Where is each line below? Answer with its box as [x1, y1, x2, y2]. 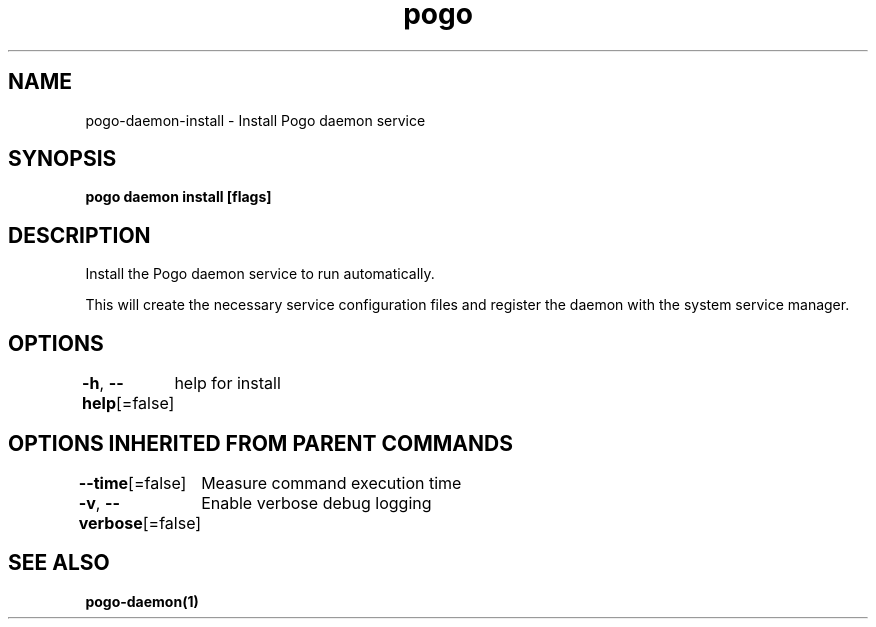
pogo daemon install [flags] [85, 188, 272, 206]
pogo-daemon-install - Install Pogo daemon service [85, 111, 426, 129]
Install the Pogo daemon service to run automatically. [85, 265, 435, 283]
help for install [174, 373, 281, 394]
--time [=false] [78, 472, 187, 493]
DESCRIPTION [8, 222, 151, 248]
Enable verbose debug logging [201, 492, 432, 513]
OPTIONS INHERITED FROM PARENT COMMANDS [8, 430, 513, 456]
